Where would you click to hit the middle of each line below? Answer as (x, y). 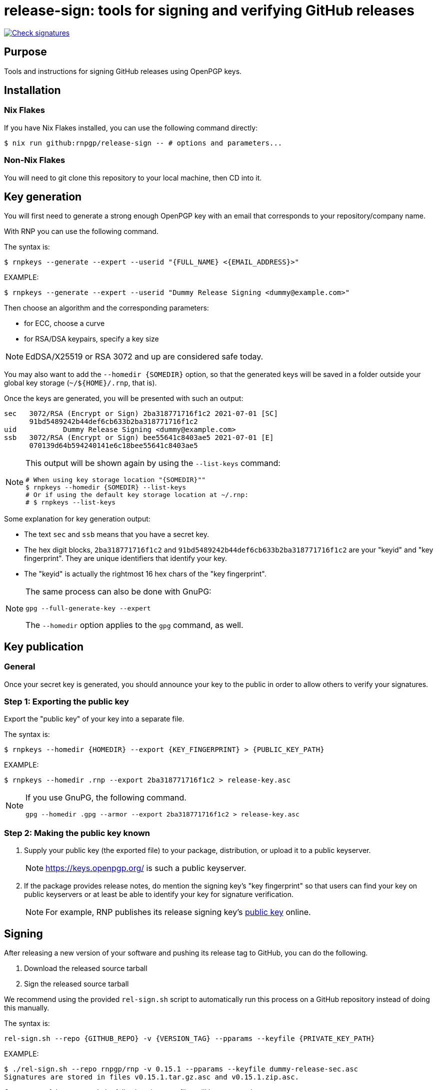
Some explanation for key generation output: (77, 519)
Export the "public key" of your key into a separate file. (94, 719)
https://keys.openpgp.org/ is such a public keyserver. (146, 868)
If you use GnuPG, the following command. (106, 798)
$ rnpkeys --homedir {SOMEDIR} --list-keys (106, 487)
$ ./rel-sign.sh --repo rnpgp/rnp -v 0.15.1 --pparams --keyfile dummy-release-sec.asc (181, 1069)
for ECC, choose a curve (64, 323)
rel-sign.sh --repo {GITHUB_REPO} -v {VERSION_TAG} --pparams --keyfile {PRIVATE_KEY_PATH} (189, 1038)
